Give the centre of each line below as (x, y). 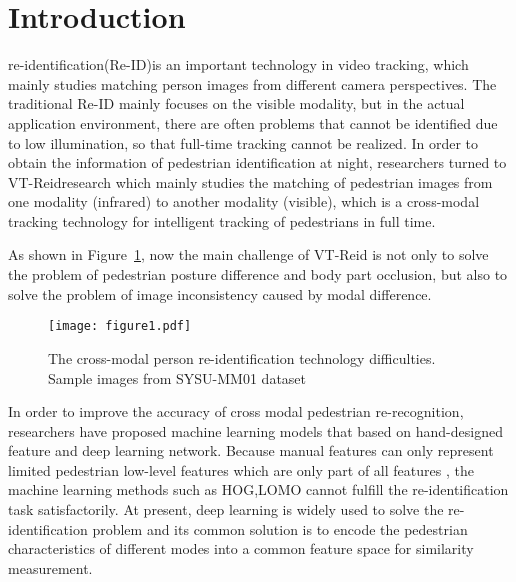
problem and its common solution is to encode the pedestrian (280, 528)
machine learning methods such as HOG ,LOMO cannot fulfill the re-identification (258, 489)
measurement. (50, 567)
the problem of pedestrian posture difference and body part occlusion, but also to (258, 274)
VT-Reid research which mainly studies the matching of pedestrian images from (250, 181)
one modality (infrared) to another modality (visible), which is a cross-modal (244, 201)
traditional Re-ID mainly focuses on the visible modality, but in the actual (236, 103)
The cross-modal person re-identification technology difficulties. (242, 357)
